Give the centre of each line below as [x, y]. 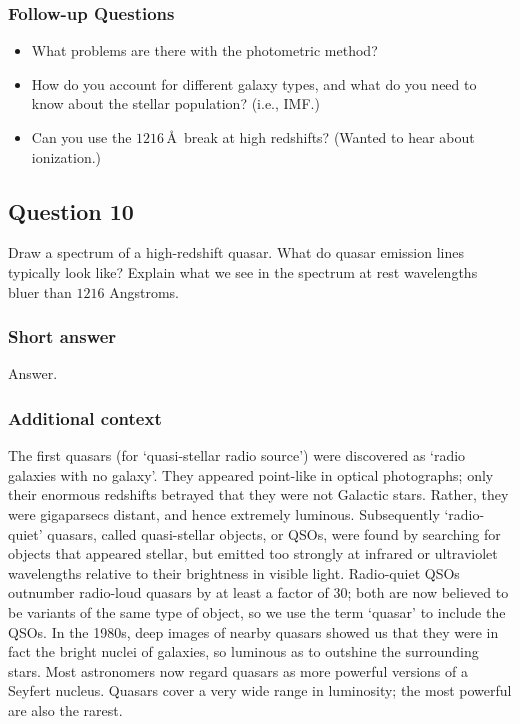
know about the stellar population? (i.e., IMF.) [175, 103]
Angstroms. [144, 291]
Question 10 [71, 210]
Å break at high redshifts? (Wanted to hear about [320, 137]
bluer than [40, 291]
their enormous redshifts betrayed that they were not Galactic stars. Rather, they [258, 494]
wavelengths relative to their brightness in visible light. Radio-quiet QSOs [234, 572]
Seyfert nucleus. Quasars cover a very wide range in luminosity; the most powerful [260, 690]
